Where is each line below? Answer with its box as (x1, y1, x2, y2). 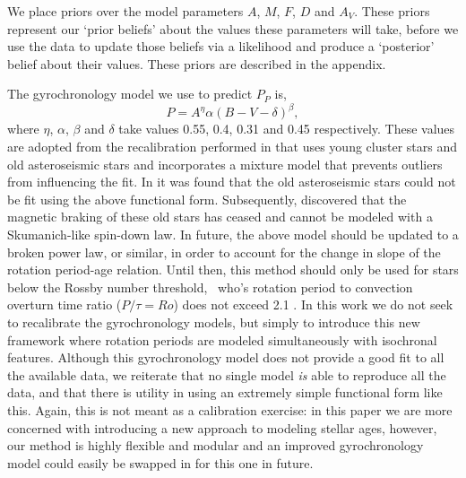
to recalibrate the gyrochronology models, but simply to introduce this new (7, 313, 420, 331)
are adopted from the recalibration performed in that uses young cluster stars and (7, 137, 458, 156)
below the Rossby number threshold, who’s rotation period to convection (7, 277, 413, 296)
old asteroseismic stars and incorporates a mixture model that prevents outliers (7, 154, 443, 173)
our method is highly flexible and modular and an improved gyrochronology (7, 436, 424, 455)
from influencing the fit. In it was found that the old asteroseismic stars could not (7, 172, 456, 191)
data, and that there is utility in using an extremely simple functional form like (7, 383, 443, 402)
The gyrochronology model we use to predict (7, 84, 253, 103)
